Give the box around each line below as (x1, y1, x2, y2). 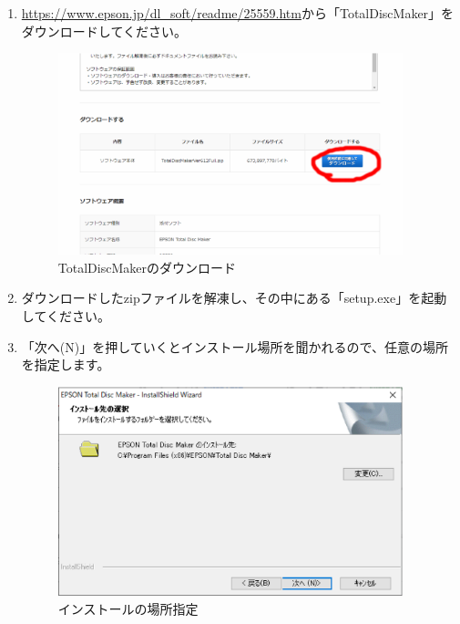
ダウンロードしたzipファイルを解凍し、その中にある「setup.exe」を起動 (21, 288, 447, 307)
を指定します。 (21, 355, 110, 374)
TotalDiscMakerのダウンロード (57, 257, 236, 276)
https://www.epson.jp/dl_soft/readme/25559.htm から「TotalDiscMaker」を (21, 4, 455, 22)
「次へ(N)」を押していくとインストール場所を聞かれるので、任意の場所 (21, 337, 448, 356)
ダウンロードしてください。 (21, 21, 187, 40)
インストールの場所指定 (57, 598, 199, 618)
